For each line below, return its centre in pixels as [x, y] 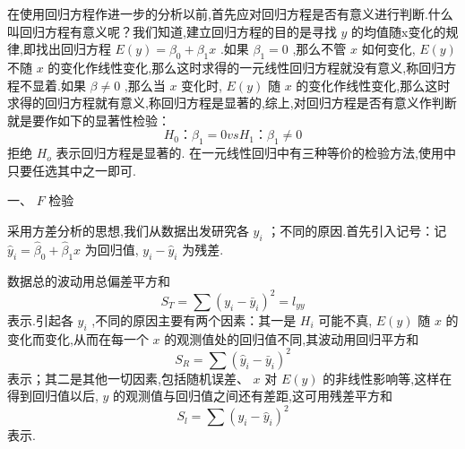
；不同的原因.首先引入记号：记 [357, 230]
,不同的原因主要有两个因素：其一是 [194, 319]
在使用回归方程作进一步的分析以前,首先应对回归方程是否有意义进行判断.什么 [230, 13]
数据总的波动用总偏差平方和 [89, 280]
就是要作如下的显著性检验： [89, 120]
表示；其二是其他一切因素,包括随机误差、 [128, 378]
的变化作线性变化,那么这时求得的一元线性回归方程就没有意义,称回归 [246, 67]
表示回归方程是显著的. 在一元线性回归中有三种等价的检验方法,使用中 [256, 153]
